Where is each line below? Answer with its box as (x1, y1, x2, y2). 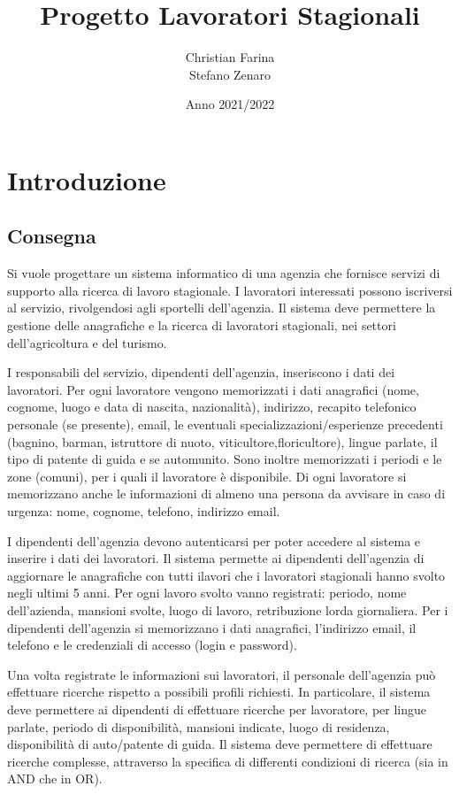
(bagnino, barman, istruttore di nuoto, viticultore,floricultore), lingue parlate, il (7, 432, 438, 451)
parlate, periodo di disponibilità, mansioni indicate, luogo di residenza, (7, 717, 390, 736)
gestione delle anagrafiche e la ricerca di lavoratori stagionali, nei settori (7, 316, 396, 335)
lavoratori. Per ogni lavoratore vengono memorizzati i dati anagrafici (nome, (7, 380, 419, 398)
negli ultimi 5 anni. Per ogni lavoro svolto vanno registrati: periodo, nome (7, 583, 407, 602)
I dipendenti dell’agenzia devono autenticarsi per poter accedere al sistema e (7, 531, 421, 550)
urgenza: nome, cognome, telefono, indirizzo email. (7, 502, 280, 520)
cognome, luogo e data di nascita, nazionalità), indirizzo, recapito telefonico (7, 397, 417, 416)
